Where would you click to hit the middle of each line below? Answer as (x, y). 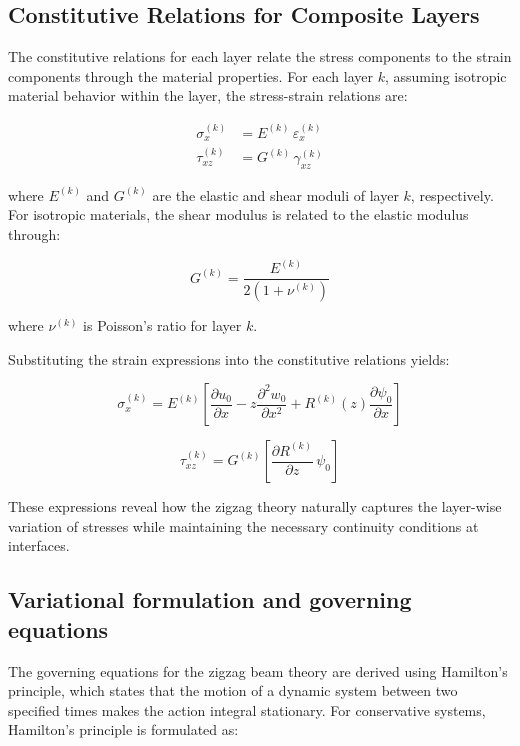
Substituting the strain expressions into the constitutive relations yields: (229, 358)
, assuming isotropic (445, 75)
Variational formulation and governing (210, 599)
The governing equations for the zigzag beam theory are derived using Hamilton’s (258, 670)
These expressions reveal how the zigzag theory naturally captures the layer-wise (255, 506)
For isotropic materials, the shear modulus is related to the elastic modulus (238, 214)
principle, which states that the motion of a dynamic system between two (233, 690)
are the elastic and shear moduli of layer (275, 194)
